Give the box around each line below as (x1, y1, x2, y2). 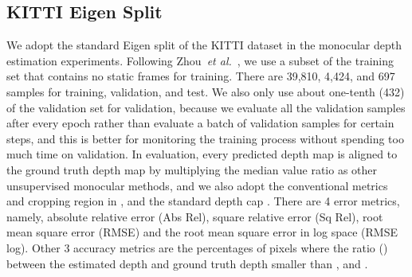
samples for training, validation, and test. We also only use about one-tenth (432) (6, 83, 405, 99)
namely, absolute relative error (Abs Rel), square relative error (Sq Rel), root (6, 208, 383, 224)
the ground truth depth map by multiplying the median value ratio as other (6, 161, 378, 178)
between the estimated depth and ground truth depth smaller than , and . (6, 255, 368, 271)
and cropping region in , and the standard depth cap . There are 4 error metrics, (6, 193, 400, 209)
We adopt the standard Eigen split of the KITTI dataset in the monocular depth (6, 37, 402, 53)
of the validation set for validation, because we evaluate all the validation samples (6, 99, 406, 115)
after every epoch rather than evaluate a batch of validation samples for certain (6, 115, 394, 131)
